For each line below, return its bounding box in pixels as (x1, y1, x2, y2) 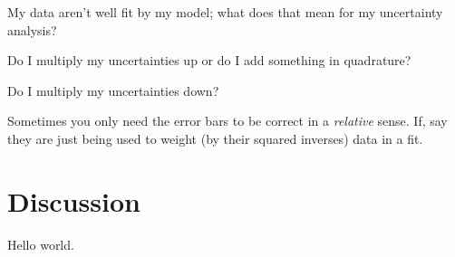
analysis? (7, 20, 57, 39)
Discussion (7, 182, 140, 219)
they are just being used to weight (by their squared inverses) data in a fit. (7, 128, 423, 148)
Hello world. (7, 234, 74, 253)
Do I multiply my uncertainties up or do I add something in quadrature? (7, 51, 411, 70)
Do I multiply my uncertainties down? (7, 81, 219, 100)
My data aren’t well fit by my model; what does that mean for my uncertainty (7, 3, 443, 21)
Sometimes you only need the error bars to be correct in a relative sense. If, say (7, 111, 448, 130)
